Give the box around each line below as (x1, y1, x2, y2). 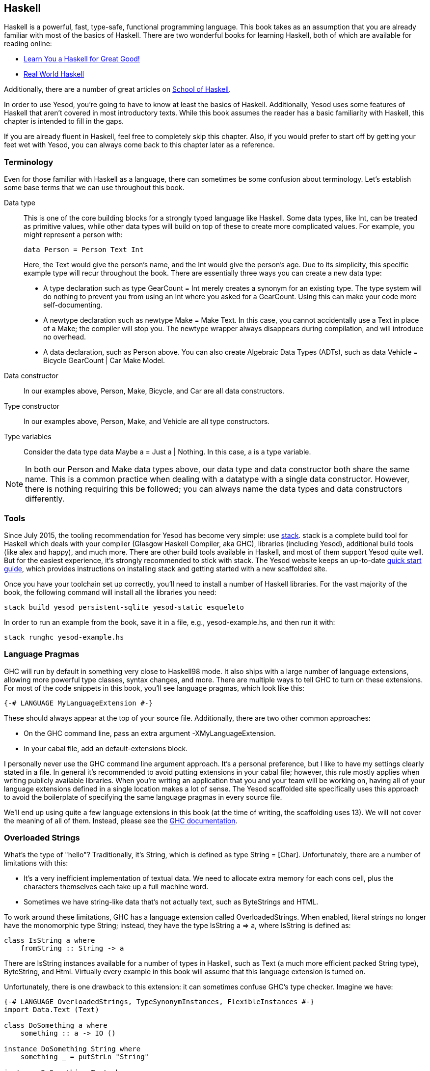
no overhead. (43, 333, 86, 341)
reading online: (4, 39, 52, 48)
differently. (25, 494, 65, 504)
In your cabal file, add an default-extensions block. (24, 744, 188, 753)
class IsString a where (4, 936, 95, 945)
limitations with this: (4, 859, 68, 868)
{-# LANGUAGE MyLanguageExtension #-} (4, 699, 153, 707)
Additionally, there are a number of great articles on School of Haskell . (4, 85, 231, 94)
